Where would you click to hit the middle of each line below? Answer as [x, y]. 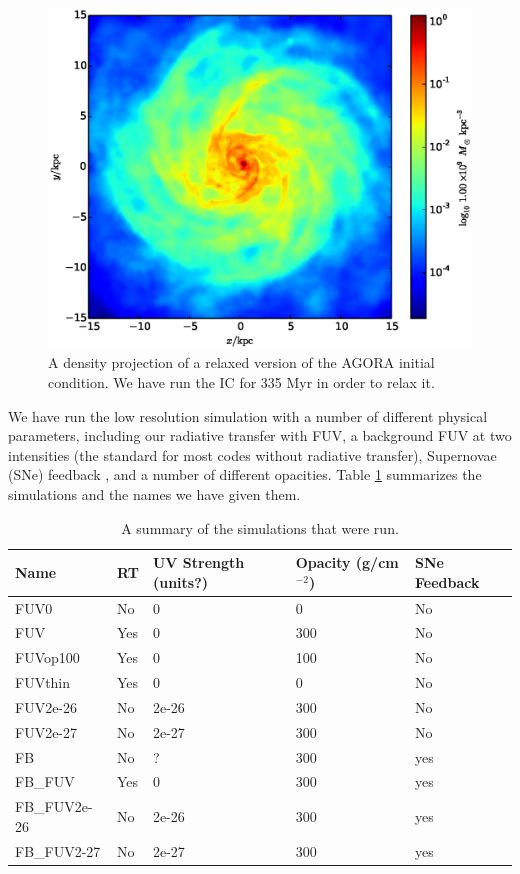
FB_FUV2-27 [58, 850]
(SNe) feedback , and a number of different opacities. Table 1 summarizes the [245, 474]
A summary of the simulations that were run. [260, 527]
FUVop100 [47, 657]
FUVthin [43, 682]
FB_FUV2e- [54, 806]
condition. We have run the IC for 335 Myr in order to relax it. [241, 381]
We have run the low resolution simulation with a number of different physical [248, 415]
